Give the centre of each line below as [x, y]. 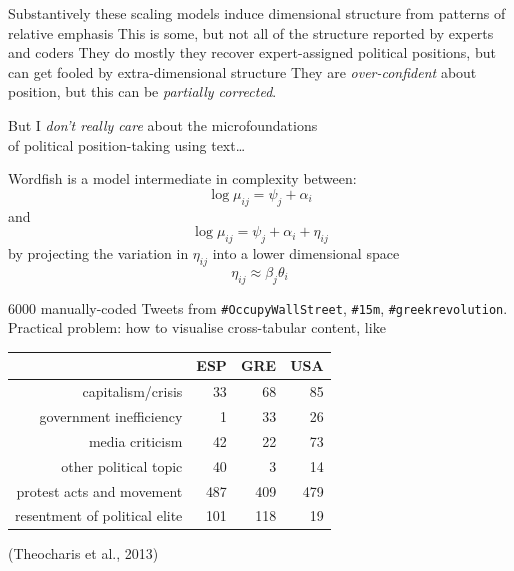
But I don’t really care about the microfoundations [163, 124]
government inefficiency [111, 415]
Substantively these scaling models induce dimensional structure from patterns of [257, 13]
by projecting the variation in [98, 252]
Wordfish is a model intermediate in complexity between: [182, 178]
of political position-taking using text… [127, 144]
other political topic [122, 465]
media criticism [135, 440]
